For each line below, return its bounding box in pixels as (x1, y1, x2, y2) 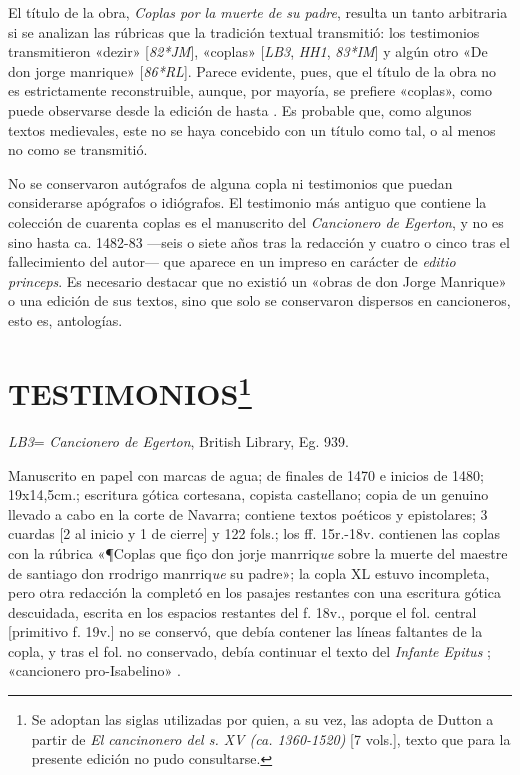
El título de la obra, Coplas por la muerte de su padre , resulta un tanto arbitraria (8, 2, 508, 22)
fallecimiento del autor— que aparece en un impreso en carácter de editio (8, 251, 456, 272)
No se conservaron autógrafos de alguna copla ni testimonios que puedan (8, 172, 453, 193)
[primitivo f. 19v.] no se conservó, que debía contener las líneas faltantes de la (8, 621, 483, 642)
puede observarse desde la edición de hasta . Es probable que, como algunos (8, 99, 472, 120)
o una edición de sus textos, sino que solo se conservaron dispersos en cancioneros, (8, 290, 511, 311)
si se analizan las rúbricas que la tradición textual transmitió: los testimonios (8, 21, 480, 42)
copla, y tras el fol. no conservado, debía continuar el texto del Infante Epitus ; (8, 640, 491, 661)
